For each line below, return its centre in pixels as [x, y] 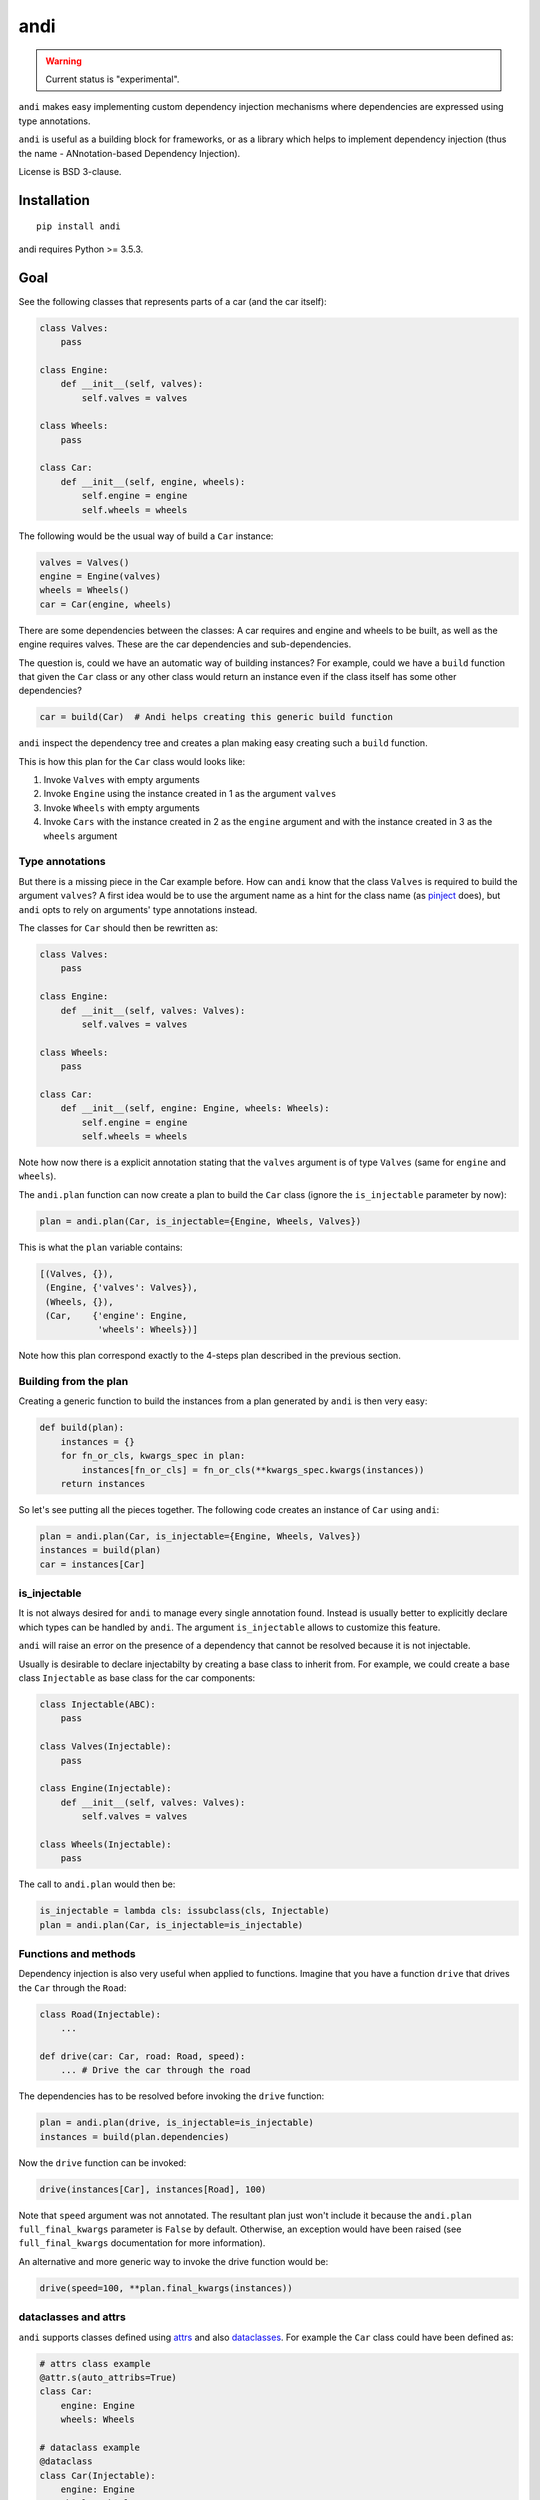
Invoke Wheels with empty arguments [121, 807]
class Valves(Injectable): [105, 1746]
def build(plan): [82, 1428]
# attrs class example [95, 2363]
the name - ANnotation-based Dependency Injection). [129, 153]
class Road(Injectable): [100, 2014]
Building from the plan [73, 1382]
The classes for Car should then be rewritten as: [118, 927]
